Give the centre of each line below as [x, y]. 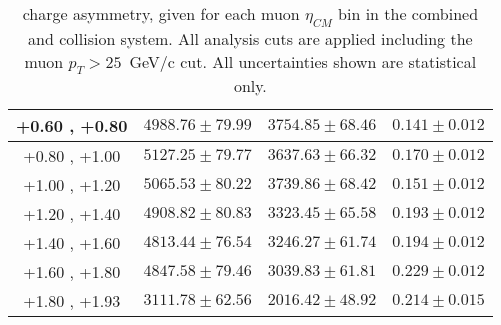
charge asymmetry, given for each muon [161, 13]
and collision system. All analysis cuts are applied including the [250, 39]
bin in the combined [408, 13]
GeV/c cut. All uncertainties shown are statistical [303, 62]
